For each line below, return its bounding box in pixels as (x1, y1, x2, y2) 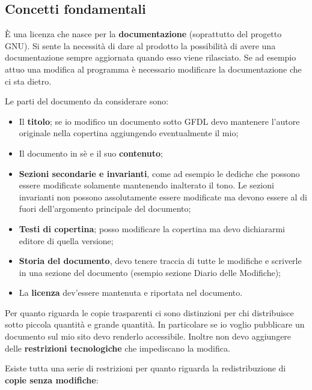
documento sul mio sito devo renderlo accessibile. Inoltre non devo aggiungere (5, 330, 292, 343)
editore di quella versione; (19, 234, 114, 247)
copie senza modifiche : (5, 373, 99, 386)
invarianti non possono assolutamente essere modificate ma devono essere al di (19, 190, 307, 203)
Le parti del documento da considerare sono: (5, 95, 168, 107)
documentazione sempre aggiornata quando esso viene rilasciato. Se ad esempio (5, 51, 296, 64)
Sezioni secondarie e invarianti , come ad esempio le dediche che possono (19, 167, 300, 179)
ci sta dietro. (5, 74, 52, 87)
